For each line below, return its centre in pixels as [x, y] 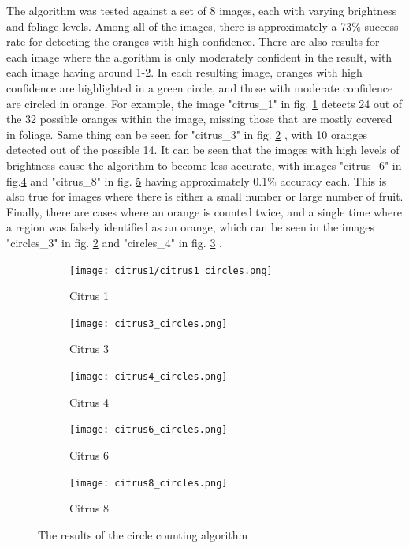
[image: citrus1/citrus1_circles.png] [171, 270]
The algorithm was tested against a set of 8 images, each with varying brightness [202, 10]
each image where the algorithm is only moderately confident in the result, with [199, 56]
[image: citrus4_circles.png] [149, 377]
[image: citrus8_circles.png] [149, 483]
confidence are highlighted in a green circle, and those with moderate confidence [200, 87]
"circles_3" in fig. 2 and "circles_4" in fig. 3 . [114, 242]
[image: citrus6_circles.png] [149, 430]
